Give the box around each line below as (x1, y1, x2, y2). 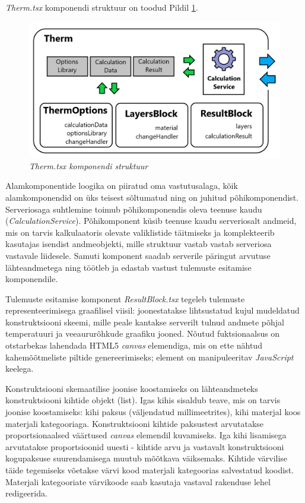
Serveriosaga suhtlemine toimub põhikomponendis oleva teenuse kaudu (5, 203, 262, 215)
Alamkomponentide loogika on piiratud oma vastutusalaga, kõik (5, 179, 238, 192)
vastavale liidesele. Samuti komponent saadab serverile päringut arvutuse (5, 249, 271, 261)
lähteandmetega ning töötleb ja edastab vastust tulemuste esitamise (5, 261, 252, 273)
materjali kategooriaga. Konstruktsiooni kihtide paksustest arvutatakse (5, 417, 264, 429)
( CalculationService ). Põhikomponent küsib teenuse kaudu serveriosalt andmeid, (5, 214, 297, 227)
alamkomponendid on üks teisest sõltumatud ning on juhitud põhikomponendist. (5, 191, 298, 203)
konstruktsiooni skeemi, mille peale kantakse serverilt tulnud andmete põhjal (5, 315, 284, 328)
